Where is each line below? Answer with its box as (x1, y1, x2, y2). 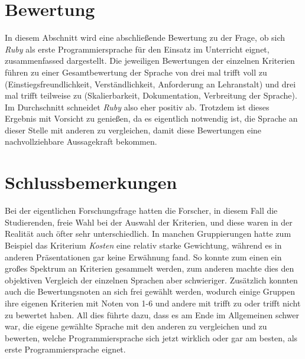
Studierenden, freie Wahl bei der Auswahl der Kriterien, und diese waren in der (5, 216, 293, 228)
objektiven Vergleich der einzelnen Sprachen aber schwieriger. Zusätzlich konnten (5, 273, 298, 286)
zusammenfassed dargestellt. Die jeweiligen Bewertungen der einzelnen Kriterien (5, 54, 295, 67)
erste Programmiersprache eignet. (5, 343, 126, 355)
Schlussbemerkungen (5, 170, 177, 194)
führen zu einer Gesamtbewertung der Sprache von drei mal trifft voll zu (5, 66, 267, 78)
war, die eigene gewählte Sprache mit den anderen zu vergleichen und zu (5, 320, 267, 332)
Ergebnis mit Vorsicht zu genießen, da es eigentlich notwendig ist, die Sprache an (5, 112, 298, 125)
